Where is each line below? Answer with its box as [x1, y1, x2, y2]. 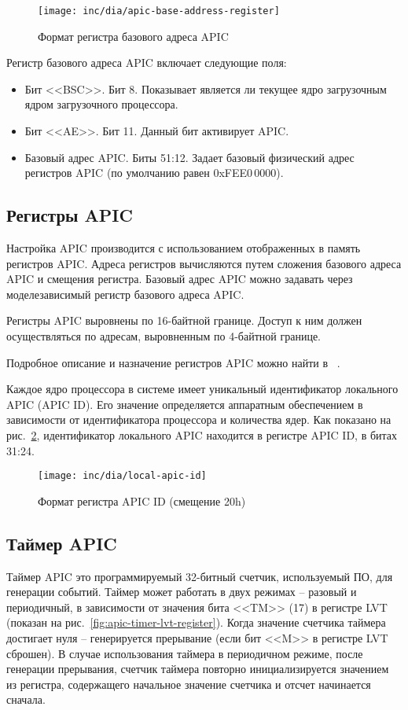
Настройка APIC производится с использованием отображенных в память [6, 240, 361, 256]
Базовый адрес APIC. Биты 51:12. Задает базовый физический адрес [24, 149, 355, 165]
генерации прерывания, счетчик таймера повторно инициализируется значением [6, 660, 389, 677]
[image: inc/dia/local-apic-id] [38, 470, 207, 482]
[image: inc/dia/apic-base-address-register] [38, 6, 280, 17]
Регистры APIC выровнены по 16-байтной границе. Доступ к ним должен [6, 312, 362, 329]
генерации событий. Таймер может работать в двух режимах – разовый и [6, 583, 357, 600]
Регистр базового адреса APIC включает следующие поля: [6, 54, 287, 71]
